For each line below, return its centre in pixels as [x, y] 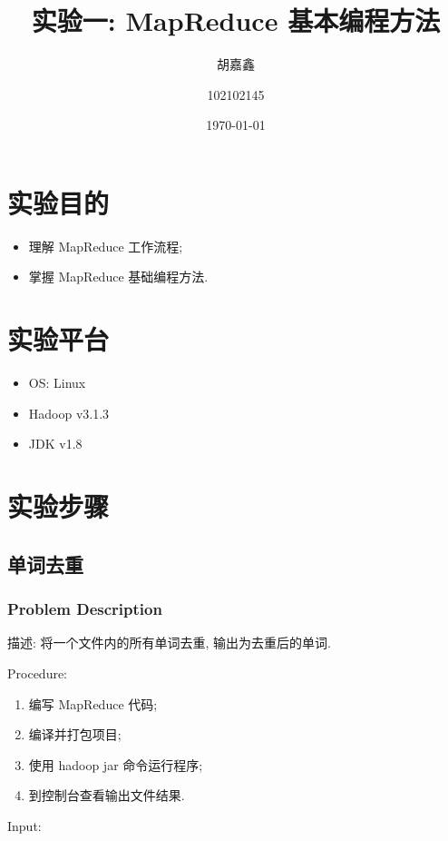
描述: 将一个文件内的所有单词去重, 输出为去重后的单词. [169, 643]
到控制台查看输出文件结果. [107, 795]
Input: [24, 825]
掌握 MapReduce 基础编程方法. [118, 277]
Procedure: [38, 673]
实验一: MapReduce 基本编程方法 [236, 20]
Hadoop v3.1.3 [69, 413]
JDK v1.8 [55, 444]
